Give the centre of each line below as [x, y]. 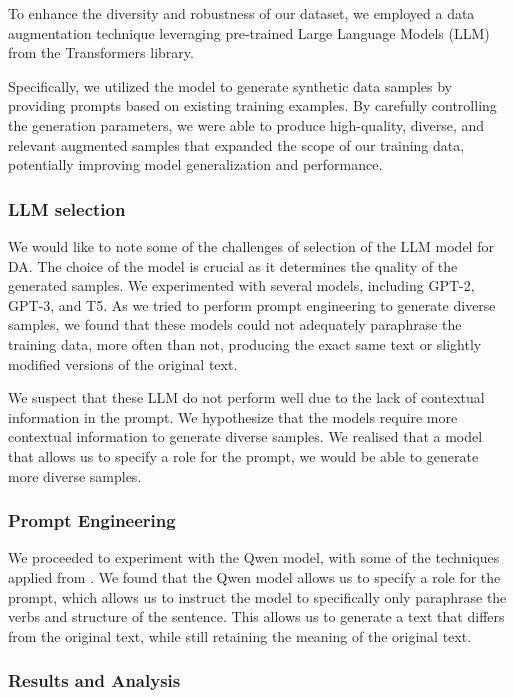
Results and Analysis [94, 680]
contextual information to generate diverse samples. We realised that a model [245, 436]
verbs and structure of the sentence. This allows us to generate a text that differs [256, 616]
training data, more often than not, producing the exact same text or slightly [245, 343]
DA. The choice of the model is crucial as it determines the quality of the [233, 265]
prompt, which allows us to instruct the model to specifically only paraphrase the [257, 596]
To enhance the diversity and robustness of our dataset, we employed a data [241, 13]
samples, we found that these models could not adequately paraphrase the [235, 324]
